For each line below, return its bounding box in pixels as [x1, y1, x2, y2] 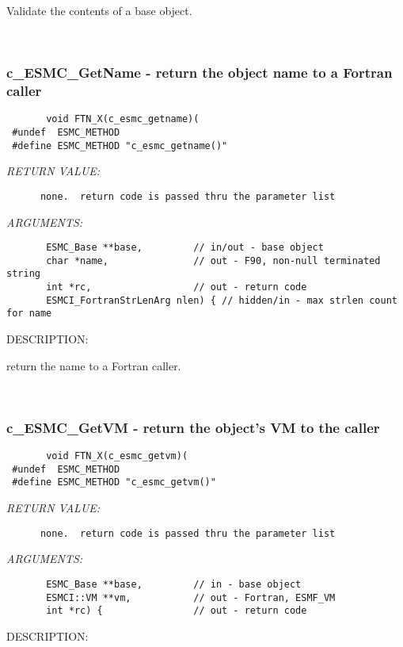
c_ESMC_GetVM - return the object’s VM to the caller [6, 417, 380, 437]
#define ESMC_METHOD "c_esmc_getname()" [12, 140, 228, 151]
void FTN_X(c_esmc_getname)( [46, 113, 200, 125]
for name [6, 308, 52, 320]
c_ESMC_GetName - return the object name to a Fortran [6, 63, 393, 82]
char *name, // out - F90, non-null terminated [46, 255, 381, 266]
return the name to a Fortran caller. [6, 357, 181, 373]
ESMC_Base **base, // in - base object [46, 578, 302, 590]
